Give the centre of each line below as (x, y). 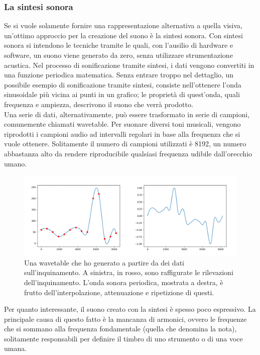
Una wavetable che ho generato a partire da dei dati (104, 262)
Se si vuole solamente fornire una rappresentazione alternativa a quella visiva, (123, 25)
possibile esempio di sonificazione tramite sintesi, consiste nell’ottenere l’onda (123, 84)
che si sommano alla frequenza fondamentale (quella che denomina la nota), (120, 329)
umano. (16, 163)
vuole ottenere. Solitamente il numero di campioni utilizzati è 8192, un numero (125, 144)
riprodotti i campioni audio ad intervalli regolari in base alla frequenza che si (122, 134)
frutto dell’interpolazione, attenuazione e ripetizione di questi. (119, 292)
